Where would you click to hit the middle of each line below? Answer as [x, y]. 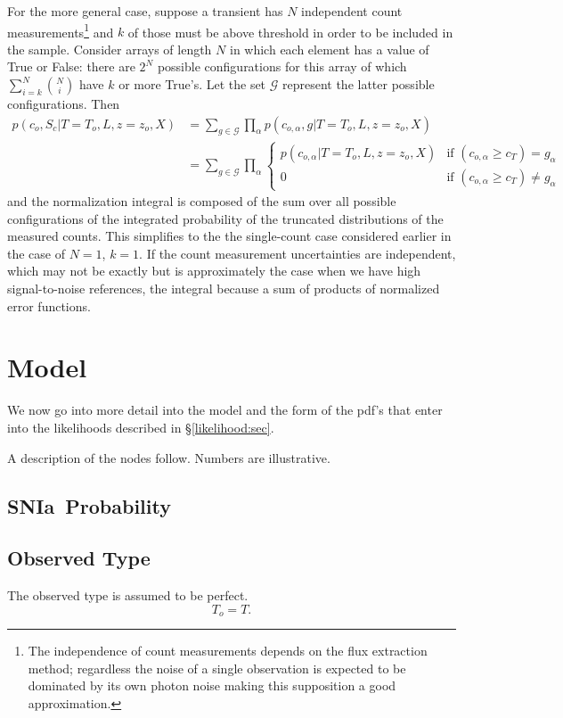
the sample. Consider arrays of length [110, 49]
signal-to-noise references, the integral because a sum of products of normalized [224, 289]
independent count [352, 11]
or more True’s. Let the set [192, 84]
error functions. [49, 305]
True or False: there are [71, 66]
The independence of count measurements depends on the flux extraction [228, 651]
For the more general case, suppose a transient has [145, 11]
